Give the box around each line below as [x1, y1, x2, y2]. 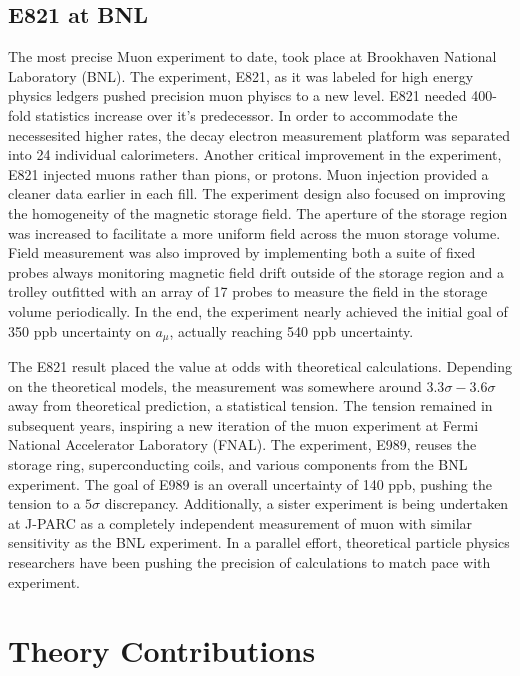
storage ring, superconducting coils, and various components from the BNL [8, 453, 468, 474]
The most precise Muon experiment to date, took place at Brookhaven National [8, 46, 497, 67]
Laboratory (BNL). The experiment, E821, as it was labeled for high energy [8, 65, 474, 86]
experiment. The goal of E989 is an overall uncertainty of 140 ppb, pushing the [8, 473, 492, 494]
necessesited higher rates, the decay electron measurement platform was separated [8, 124, 510, 145]
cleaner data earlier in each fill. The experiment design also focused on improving [8, 183, 506, 204]
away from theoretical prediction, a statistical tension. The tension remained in [8, 395, 493, 416]
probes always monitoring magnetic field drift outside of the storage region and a [8, 261, 504, 282]
